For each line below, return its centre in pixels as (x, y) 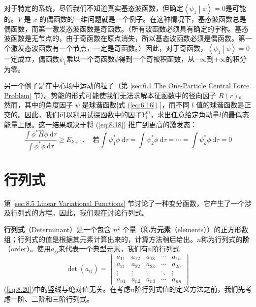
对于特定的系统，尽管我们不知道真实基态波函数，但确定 (94, 8)
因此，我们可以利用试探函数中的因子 (83, 114)
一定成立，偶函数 (32, 58)
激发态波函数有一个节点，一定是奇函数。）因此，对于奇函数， (109, 48)
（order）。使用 (27, 249)
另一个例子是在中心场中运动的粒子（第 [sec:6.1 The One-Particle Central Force (127, 85)
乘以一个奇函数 (90, 58)
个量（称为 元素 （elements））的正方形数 (185, 229)
